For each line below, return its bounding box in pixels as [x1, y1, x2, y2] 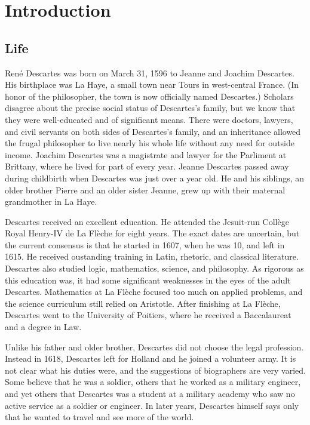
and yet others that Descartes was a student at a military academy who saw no [5, 387, 295, 400]
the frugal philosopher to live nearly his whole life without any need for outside [5, 137, 294, 149]
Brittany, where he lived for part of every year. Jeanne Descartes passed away [5, 160, 289, 173]
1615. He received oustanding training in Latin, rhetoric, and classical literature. [5, 250, 299, 263]
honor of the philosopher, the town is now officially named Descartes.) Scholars [5, 90, 294, 102]
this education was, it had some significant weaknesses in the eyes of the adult [5, 273, 291, 286]
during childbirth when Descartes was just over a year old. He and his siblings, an [5, 171, 305, 184]
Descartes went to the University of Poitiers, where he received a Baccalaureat [5, 309, 291, 321]
